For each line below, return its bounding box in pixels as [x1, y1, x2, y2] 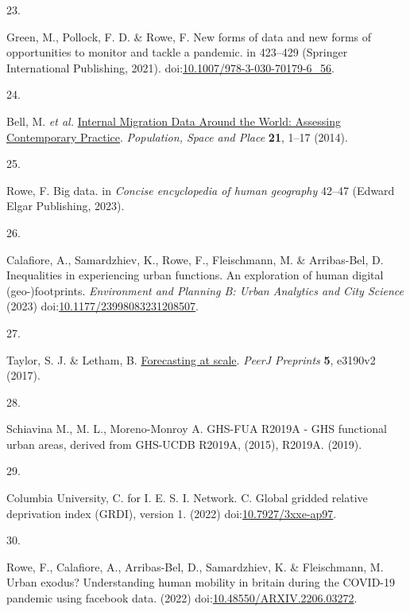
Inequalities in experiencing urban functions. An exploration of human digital [6, 267, 384, 283]
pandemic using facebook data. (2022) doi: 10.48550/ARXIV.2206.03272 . [6, 590, 358, 606]
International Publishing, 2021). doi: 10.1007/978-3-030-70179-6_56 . [6, 59, 335, 76]
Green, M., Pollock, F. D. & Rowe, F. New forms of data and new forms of [6, 28, 372, 45]
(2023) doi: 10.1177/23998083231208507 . [6, 298, 199, 314]
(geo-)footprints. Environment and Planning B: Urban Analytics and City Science [6, 282, 404, 298]
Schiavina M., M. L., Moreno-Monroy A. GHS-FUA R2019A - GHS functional [6, 420, 387, 437]
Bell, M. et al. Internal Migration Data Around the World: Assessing [6, 112, 341, 129]
